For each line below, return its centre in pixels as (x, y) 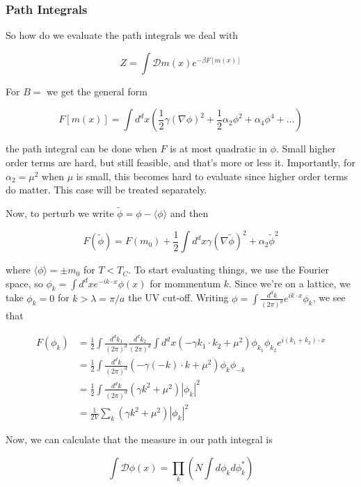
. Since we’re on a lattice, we (290, 283)
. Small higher (306, 149)
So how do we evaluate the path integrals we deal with (122, 35)
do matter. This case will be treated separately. (106, 190)
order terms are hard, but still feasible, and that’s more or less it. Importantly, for (180, 162)
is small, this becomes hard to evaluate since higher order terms (212, 176)
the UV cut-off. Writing (178, 297)
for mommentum (185, 283)
